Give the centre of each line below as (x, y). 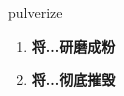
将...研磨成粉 (73, 45)
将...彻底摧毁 (73, 79)
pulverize (35, 12)
